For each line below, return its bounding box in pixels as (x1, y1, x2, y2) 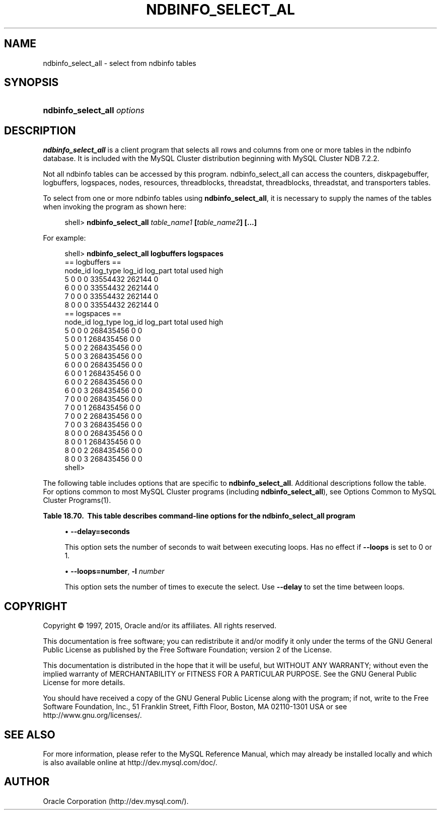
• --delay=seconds (64, 527, 130, 536)
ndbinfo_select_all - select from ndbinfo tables (43, 58, 196, 67)
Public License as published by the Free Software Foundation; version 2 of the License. (43, 645, 332, 654)
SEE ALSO (4, 728, 55, 741)
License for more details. (43, 678, 125, 687)
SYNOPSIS (4, 76, 59, 89)
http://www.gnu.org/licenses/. (43, 711, 142, 720)
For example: (43, 234, 86, 243)
